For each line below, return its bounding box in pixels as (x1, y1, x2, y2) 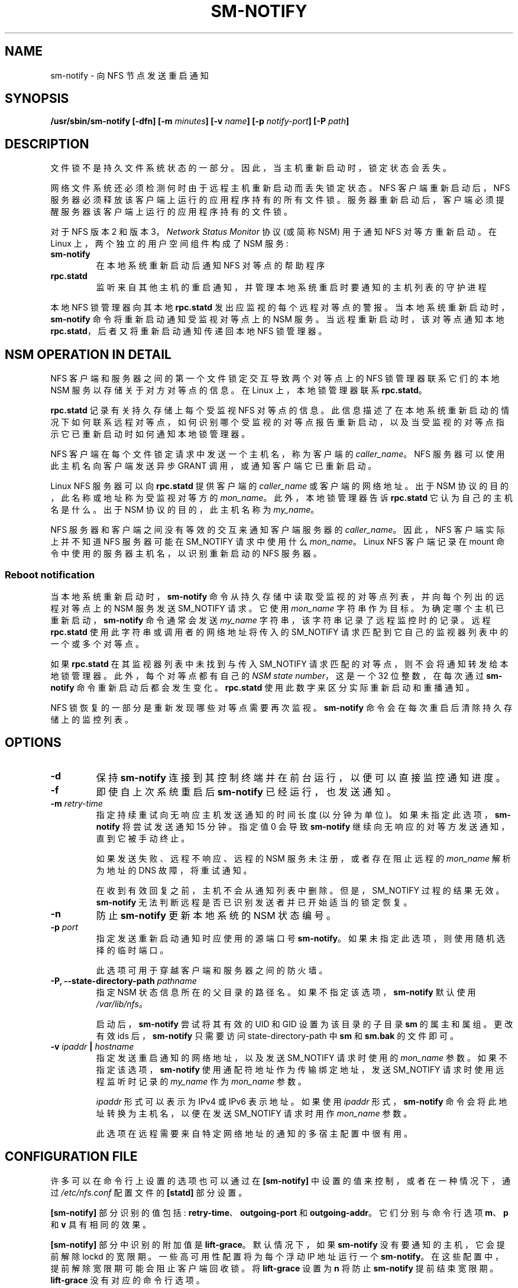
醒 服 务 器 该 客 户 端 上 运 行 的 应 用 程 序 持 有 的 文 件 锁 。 (50, 206, 293, 217)
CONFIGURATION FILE (5, 1149, 138, 1164)
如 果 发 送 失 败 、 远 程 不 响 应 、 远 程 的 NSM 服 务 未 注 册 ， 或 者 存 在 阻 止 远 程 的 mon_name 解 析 (96, 853, 511, 863)
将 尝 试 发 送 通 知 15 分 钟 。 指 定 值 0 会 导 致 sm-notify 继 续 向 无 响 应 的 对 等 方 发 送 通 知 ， (122, 821, 510, 831)
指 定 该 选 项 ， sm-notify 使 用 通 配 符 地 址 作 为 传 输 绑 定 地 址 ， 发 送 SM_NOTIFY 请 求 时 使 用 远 (96, 1064, 504, 1075)
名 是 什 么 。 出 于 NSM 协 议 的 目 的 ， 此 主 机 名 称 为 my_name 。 (50, 504, 319, 515)
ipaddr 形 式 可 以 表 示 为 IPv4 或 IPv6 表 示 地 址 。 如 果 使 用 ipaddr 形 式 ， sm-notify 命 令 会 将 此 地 (96, 1096, 507, 1106)
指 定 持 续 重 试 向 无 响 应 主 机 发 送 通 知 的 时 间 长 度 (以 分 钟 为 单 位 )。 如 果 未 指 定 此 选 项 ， (96, 809, 493, 820)
